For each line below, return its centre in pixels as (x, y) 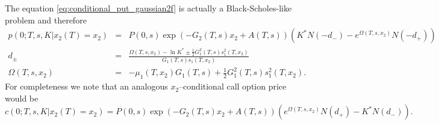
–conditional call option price (233, 86)
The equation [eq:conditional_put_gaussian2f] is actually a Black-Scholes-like (148, 8)
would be (22, 98)
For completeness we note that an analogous (86, 86)
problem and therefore (46, 20)
